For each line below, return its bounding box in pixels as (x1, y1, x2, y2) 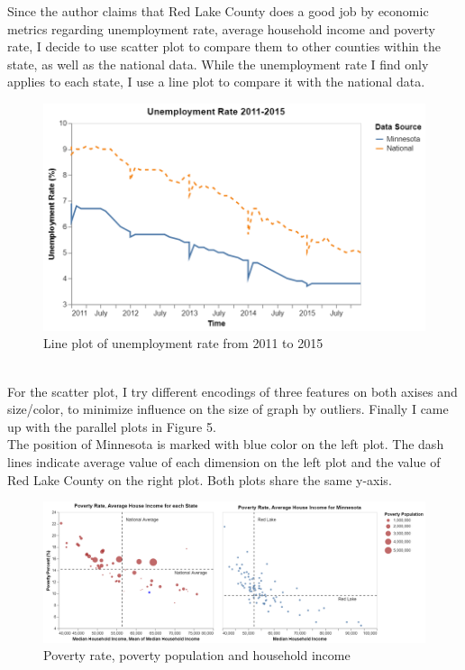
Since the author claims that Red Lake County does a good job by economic (7, 2, 429, 20)
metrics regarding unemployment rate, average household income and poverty (7, 19, 435, 38)
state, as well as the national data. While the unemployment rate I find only (7, 54, 429, 73)
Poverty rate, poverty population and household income (43, 646, 351, 665)
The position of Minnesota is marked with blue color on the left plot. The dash (7, 435, 444, 454)
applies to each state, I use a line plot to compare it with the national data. (7, 72, 425, 91)
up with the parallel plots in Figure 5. (7, 417, 216, 436)
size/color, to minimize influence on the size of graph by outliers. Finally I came (7, 399, 449, 418)
